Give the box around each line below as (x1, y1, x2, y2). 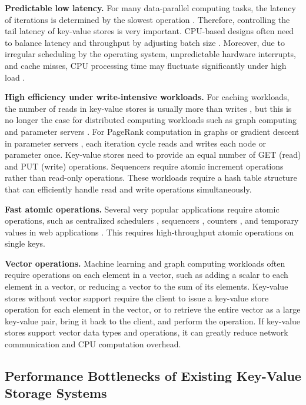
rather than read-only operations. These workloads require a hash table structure (5, 171, 297, 184)
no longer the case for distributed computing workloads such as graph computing (5, 114, 297, 126)
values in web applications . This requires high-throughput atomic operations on (5, 225, 294, 238)
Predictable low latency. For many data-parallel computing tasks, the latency (5, 2, 296, 14)
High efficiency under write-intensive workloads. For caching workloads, (5, 91, 290, 103)
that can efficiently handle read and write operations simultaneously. (5, 182, 252, 195)
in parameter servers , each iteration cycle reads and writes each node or (5, 137, 266, 149)
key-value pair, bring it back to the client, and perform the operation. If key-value (5, 314, 300, 327)
